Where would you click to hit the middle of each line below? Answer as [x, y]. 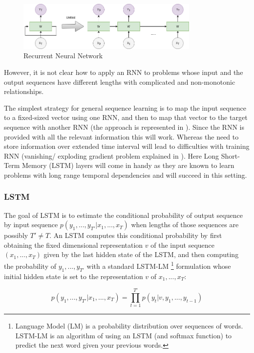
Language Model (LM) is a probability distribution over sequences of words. [129, 326]
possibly [16, 235]
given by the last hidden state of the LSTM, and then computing [141, 254]
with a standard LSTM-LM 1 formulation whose [159, 265]
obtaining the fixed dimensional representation [74, 245]
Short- [230, 155]
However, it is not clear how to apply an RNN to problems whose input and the [124, 72]
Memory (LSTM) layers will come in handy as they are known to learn [128, 165]
